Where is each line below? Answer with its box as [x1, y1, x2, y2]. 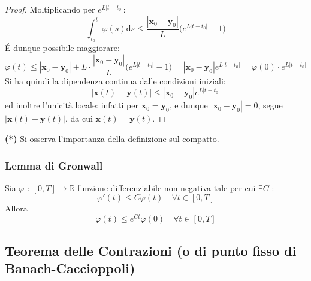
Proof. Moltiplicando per [5, 3, 95, 15]
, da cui [65, 112, 93, 125]
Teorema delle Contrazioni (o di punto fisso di [5, 241, 297, 259]
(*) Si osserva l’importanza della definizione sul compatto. [5, 132, 219, 145]
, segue [258, 99, 283, 111]
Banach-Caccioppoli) [5, 258, 135, 277]
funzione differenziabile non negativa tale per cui [77, 181, 256, 194]
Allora [5, 202, 28, 214]
